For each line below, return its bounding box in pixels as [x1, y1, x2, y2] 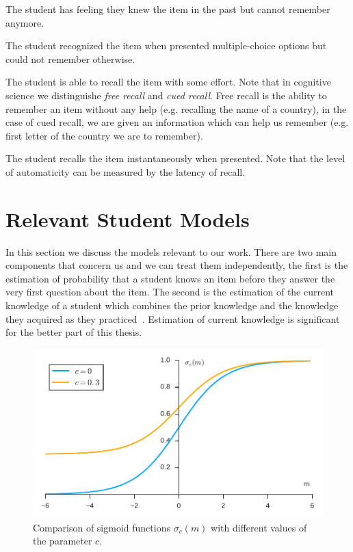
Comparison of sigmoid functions [33, 520, 170, 534]
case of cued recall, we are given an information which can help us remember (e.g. [5, 115, 349, 129]
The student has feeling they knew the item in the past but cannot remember [5, 2, 330, 16]
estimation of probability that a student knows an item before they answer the [5, 271, 335, 285]
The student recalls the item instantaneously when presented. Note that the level [5, 151, 345, 166]
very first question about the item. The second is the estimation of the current [5, 285, 335, 299]
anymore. [5, 15, 44, 29]
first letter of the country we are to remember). [5, 128, 203, 142]
